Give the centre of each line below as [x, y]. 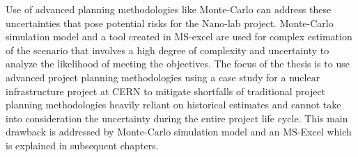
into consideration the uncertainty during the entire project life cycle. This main [177, 118]
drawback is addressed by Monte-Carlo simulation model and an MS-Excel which [179, 132]
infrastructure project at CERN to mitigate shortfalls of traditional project [166, 91]
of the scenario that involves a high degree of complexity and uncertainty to [168, 50]
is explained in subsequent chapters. [82, 145]
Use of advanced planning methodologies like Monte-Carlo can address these [169, 9]
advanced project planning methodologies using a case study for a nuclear [163, 77]
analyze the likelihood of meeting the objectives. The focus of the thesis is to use [178, 64]
